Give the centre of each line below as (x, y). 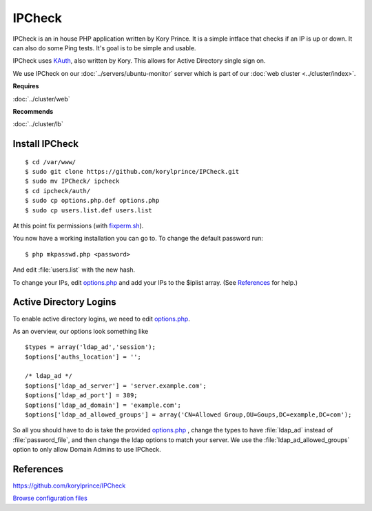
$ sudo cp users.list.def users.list (89, 210)
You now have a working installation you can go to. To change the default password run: (138, 239)
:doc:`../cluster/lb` (38, 124)
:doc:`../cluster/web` (41, 99)
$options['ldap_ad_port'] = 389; (81, 395)
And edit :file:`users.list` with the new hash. (74, 270)
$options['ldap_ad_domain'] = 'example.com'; (103, 405)
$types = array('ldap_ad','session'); (91, 347)
